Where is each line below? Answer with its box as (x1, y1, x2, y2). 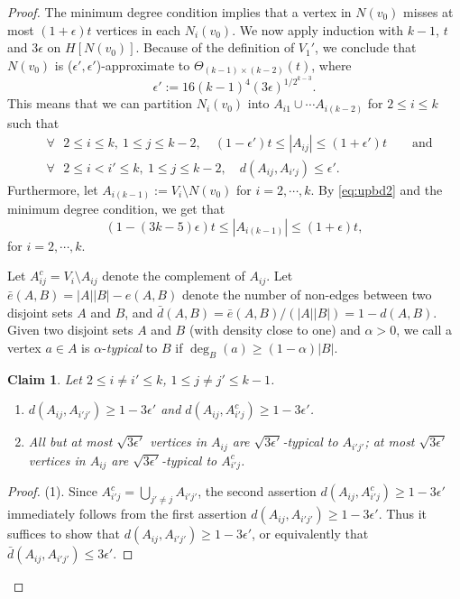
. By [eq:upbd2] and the (310, 180, 443, 198)
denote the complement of (102, 266, 245, 285)
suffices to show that (7, 524, 121, 543)
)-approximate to (96, 55, 190, 74)
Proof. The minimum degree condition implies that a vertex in (7, 3, 352, 21)
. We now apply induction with (232, 20, 403, 39)
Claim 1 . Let (7, 369, 82, 388)
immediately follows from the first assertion (7, 504, 247, 523)
